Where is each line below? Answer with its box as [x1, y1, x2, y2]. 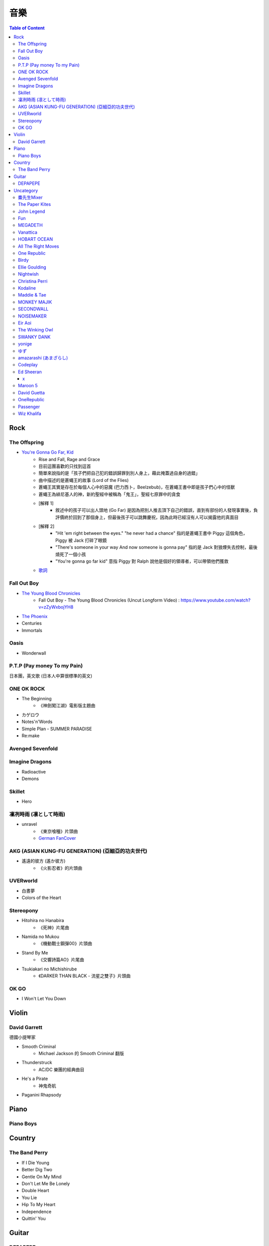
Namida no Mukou [21, 934, 60, 939]
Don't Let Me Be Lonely [21, 1180, 70, 1186]
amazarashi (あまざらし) [18, 354, 68, 361]
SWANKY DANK [18, 334, 51, 340]
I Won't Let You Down [21, 996, 66, 1002]
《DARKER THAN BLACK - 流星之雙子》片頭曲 [38, 973, 131, 979]
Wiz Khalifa [18, 411, 42, 417]
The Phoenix [21, 613, 48, 619]
